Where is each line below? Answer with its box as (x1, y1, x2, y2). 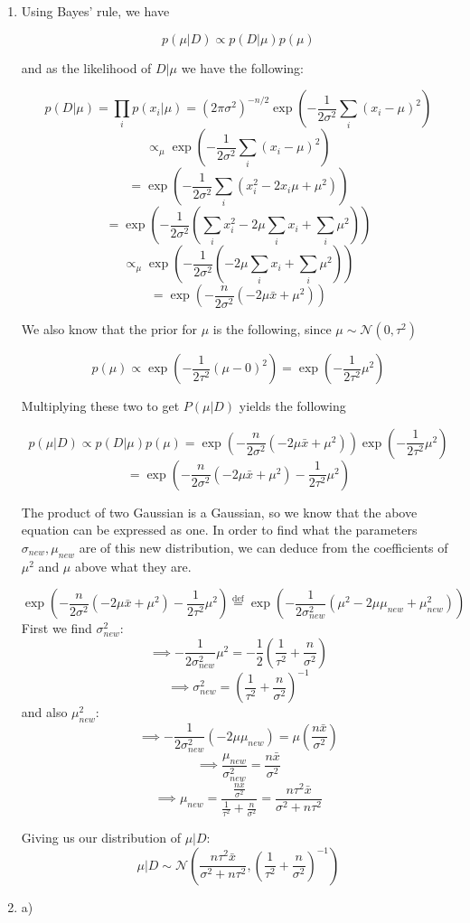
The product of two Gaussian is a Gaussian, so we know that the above (21, 502, 418, 521)
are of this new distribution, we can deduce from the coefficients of (79, 537, 448, 556)
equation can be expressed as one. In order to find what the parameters (21, 520, 418, 539)
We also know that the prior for (21, 320, 198, 339)
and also (21, 703, 68, 722)
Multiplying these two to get (21, 396, 180, 415)
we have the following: (181, 58, 305, 77)
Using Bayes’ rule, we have (21, 2, 170, 20)
